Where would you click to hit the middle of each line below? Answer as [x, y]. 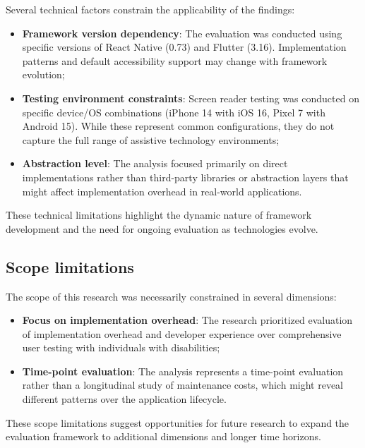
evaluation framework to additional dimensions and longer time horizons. [163, 436]
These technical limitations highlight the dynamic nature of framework [159, 215]
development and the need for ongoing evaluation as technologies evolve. [162, 228]
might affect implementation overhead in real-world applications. [162, 191]
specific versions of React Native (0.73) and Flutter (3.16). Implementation [184, 47]
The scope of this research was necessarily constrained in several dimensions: [171, 296]
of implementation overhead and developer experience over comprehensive [182, 333]
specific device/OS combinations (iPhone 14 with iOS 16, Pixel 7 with [174, 112]
